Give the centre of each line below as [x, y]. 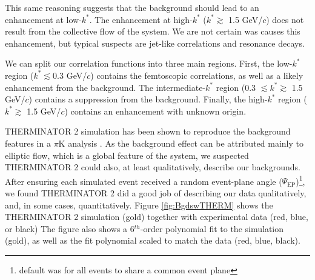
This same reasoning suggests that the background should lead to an [132, 7]
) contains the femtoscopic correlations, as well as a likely [197, 75]
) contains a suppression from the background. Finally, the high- [148, 99]
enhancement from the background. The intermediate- [105, 87]
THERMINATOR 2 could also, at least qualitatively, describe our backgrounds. [153, 167]
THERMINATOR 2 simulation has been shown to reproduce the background [148, 131]
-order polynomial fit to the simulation [212, 228]
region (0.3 [236, 87]
